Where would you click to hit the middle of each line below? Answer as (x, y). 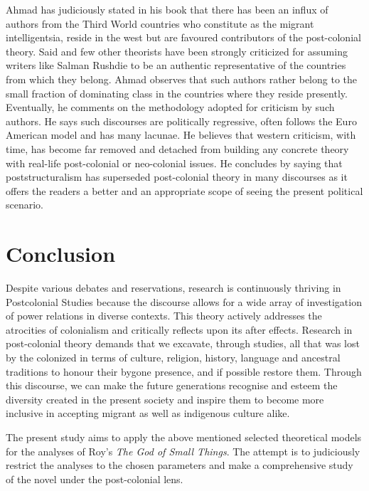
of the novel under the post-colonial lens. (95, 479)
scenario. (25, 205)
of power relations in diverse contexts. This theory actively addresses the (164, 316)
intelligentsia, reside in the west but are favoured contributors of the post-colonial (183, 37)
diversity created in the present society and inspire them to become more (165, 399)
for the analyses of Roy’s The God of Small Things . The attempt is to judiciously (183, 451)
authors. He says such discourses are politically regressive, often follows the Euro (181, 121)
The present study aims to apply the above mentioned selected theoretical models (184, 437)
